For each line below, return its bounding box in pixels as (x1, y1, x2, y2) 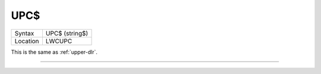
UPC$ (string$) (45, 29, 89, 37)
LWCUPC (45, 37, 73, 45)
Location (14, 37, 39, 45)
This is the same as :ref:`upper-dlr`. (11, 48, 98, 56)
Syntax (14, 29, 34, 37)
